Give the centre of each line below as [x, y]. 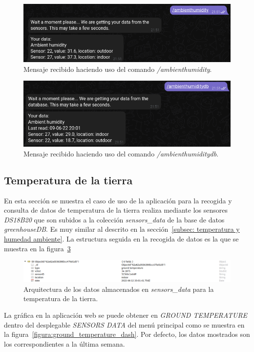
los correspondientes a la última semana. [64, 343]
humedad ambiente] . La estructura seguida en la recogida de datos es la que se [121, 238]
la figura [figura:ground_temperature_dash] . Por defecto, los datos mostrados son [127, 334]
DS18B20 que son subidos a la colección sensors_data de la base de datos [114, 219]
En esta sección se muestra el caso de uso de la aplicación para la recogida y [118, 200]
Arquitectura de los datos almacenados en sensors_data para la [119, 289]
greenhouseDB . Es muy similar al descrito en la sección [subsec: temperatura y [122, 229]
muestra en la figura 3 [37, 248]
